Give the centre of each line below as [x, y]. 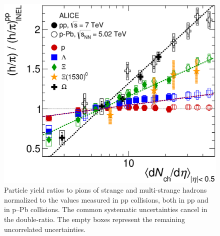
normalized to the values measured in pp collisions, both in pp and [106, 199]
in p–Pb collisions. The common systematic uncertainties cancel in [106, 209]
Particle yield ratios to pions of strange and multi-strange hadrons [105, 190]
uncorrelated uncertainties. [45, 229]
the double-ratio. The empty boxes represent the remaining [94, 219]
